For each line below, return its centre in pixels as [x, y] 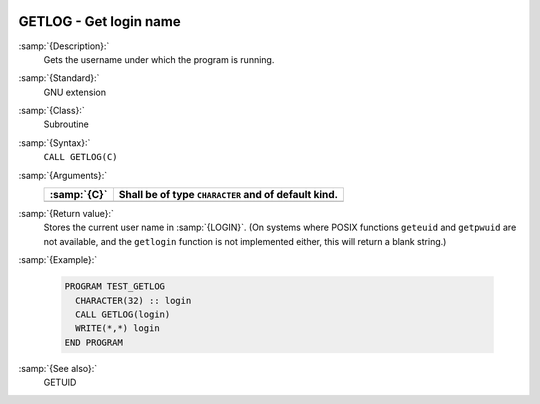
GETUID [60, 382]
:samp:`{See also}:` [58, 368]
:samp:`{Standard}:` [59, 78]
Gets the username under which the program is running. [159, 59]
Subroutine [66, 124]
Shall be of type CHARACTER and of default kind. [228, 195]
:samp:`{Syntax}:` [54, 142]
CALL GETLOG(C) [81, 157]
